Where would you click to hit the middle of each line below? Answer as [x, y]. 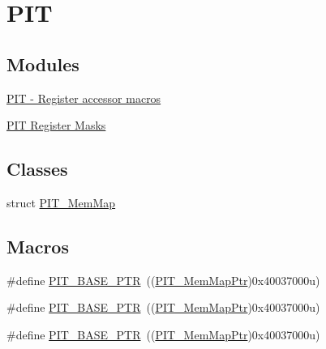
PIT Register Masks [56, 125]
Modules [43, 64]
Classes [37, 169]
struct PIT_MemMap [61, 202]
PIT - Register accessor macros [84, 98]
